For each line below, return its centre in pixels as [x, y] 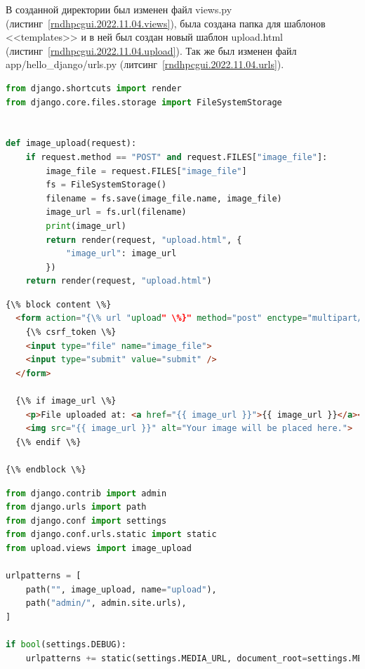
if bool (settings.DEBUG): [66, 645]
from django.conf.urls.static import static [111, 535]
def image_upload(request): [71, 144]
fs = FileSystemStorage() [106, 185]
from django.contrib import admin [86, 493]
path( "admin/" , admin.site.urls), [106, 603]
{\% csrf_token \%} [71, 332]
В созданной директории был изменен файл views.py [119, 9]
